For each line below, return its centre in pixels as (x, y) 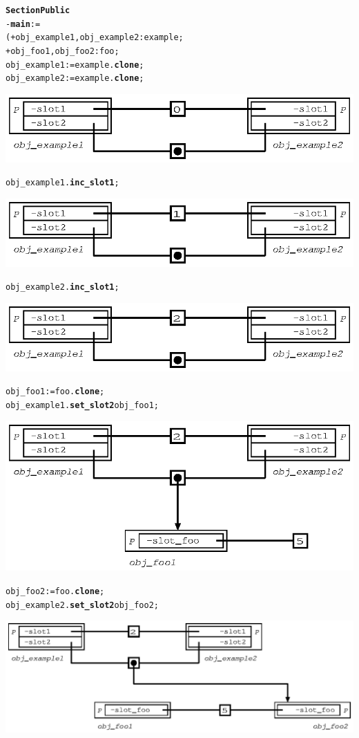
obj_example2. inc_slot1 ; (62, 287)
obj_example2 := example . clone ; (75, 79)
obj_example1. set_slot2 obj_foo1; (82, 405)
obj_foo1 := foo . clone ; (55, 392)
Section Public (38, 10)
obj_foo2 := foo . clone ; (55, 592)
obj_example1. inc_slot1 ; (62, 183)
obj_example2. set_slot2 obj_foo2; (82, 605)
